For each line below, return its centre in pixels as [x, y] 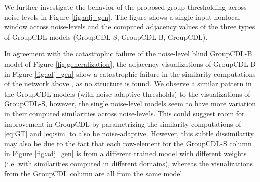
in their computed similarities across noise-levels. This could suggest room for [124, 113]
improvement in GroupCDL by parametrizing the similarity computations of [123, 123]
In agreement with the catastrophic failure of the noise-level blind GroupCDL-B [128, 54]
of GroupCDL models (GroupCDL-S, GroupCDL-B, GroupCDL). [106, 36]
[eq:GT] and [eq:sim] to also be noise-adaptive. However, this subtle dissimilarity [129, 133]
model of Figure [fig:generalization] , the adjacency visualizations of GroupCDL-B [130, 63]
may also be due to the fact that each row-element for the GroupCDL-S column [128, 143]
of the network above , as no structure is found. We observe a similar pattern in [128, 84]
